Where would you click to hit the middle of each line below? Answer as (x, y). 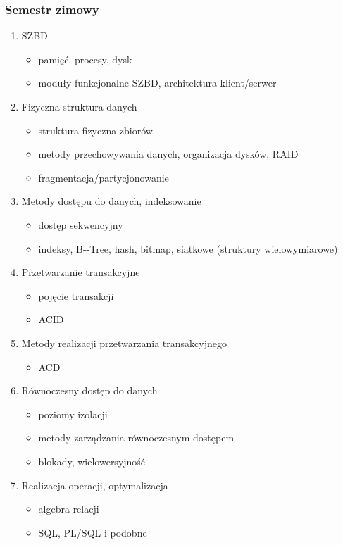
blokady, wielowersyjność (92, 461)
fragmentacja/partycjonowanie (104, 177)
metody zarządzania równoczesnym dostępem (136, 438)
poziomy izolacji (73, 414)
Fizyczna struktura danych (79, 106)
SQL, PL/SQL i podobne (93, 532)
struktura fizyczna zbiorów (95, 130)
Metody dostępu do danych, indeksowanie (111, 201)
